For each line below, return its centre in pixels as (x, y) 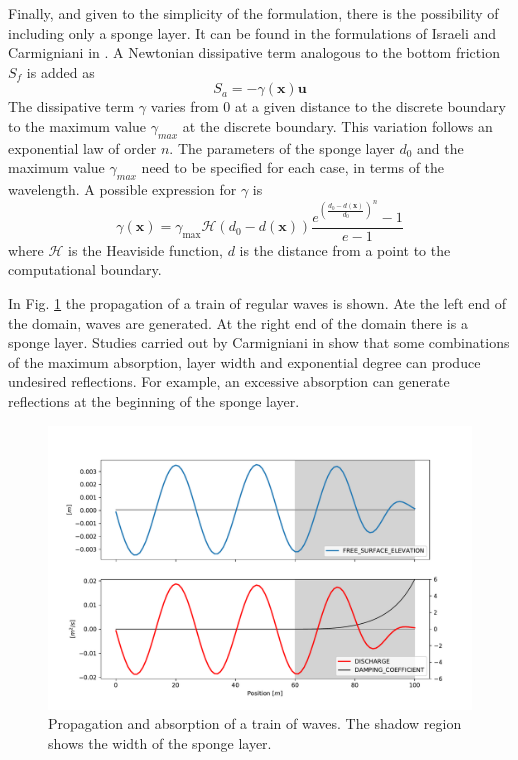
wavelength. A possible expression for (122, 189)
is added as (60, 71)
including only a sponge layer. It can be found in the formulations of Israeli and (252, 32)
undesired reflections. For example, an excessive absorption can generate (229, 381)
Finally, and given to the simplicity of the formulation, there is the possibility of (253, 13)
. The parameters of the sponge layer (282, 147)
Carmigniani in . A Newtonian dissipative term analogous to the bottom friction (254, 52)
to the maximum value (77, 125)
